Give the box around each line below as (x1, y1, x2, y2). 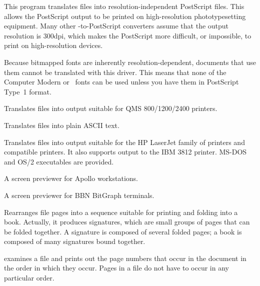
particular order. (4, 272, 54, 283)
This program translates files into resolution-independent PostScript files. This (4, 1, 244, 11)
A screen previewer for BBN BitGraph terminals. (4, 189, 154, 200)
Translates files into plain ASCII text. (4, 119, 119, 130)
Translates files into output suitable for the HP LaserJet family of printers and (4, 136, 245, 147)
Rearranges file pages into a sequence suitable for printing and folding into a (4, 206, 238, 217)
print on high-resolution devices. (4, 40, 103, 50)
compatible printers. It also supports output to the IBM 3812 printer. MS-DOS (4, 146, 247, 157)
